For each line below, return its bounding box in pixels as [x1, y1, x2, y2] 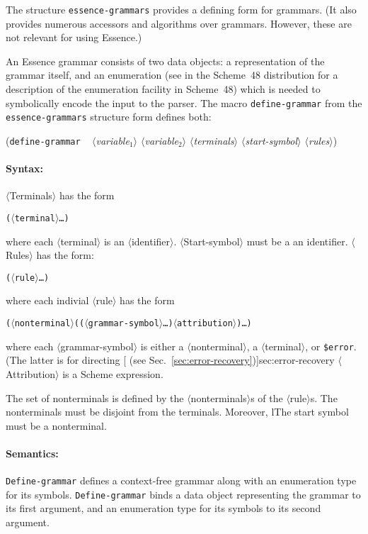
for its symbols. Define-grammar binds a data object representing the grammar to [6, 486, 361, 501]
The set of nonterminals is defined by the [6, 390, 184, 405]
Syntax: [6, 161, 43, 176]
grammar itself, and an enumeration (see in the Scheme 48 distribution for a [6, 67, 338, 82]
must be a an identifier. [246, 233, 348, 248]
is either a [140, 338, 184, 353]
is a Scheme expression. [62, 366, 163, 381]
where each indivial [6, 293, 89, 308]
